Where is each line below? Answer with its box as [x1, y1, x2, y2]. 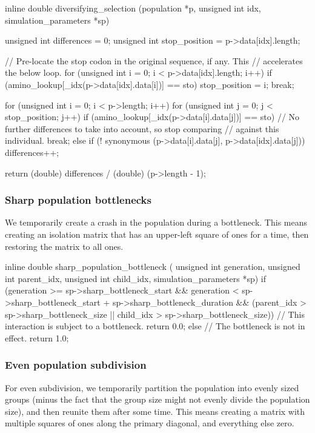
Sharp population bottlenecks [5, 192, 151, 207]
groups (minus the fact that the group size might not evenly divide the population [5, 393, 310, 406]
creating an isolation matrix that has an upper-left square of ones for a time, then [5, 227, 309, 240]
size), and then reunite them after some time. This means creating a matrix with [5, 404, 305, 417]
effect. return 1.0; [5, 331, 69, 344]
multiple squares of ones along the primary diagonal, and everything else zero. [5, 417, 294, 429]
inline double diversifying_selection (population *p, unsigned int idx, [5, 2, 261, 14]
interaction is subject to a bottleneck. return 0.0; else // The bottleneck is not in [5, 320, 305, 332]
